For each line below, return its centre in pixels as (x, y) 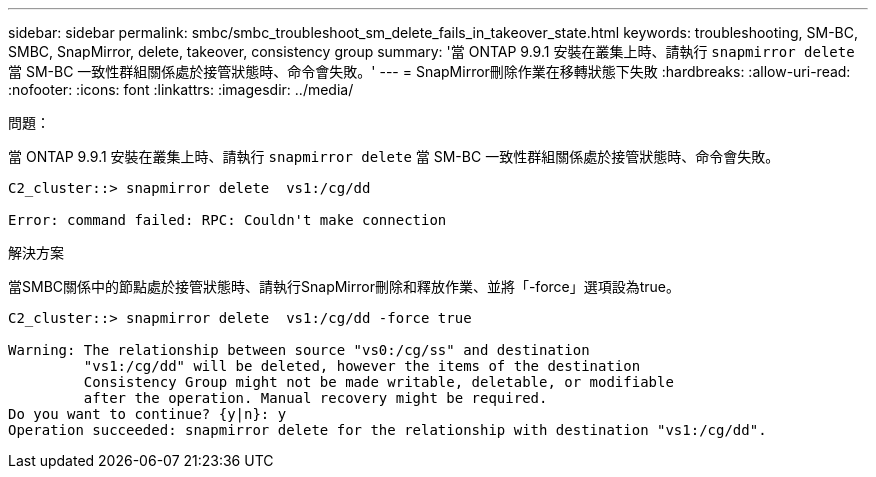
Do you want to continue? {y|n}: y (147, 414)
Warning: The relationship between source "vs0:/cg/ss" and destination (299, 350)
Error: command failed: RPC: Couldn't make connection (227, 220)
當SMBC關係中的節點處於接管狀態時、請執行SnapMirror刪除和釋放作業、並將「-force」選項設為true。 (344, 286)
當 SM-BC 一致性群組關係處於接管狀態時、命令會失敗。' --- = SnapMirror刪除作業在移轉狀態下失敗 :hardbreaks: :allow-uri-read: (429, 71)
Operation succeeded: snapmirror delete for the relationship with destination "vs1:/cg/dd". (387, 430)
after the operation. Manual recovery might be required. (315, 398)
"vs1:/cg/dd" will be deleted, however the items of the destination (362, 366)
